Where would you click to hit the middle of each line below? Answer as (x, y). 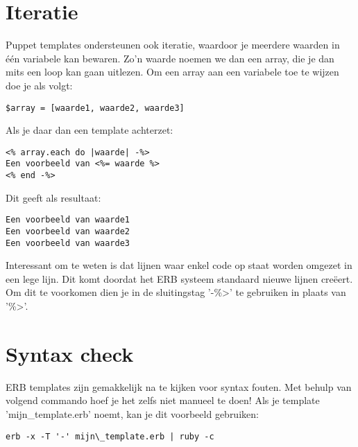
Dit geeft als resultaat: (53, 197)
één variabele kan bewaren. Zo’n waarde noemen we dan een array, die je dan (170, 58)
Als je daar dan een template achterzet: (89, 130)
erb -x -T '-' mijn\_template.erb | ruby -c (110, 436)
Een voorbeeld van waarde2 (68, 231)
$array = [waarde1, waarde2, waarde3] (95, 108)
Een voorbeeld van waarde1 (68, 220)
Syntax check (70, 353)
